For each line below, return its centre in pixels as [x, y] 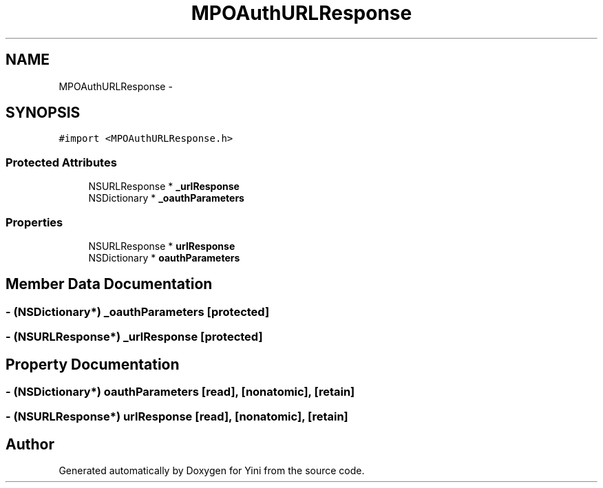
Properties [34, 222]
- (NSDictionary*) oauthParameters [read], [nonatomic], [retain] [180, 392]
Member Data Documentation [109, 284]
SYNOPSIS [43, 113]
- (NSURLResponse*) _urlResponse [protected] [134, 337]
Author [30, 444]
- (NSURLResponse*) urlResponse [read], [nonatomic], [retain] [177, 417]
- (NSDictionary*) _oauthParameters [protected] [138, 311]
